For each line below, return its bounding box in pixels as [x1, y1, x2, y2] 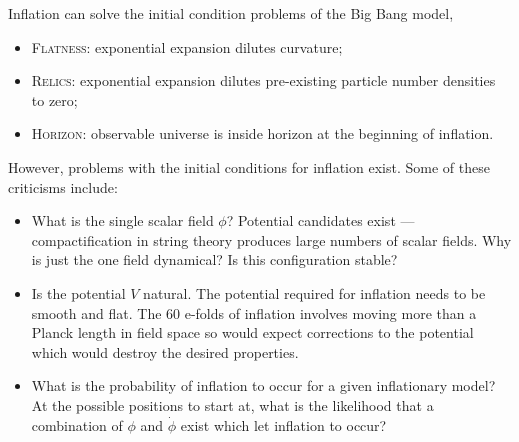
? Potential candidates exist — [226, 210, 415, 231]
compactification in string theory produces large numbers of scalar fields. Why [31, 229, 512, 250]
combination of [31, 414, 123, 435]
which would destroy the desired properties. [31, 341, 299, 362]
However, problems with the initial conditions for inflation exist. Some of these [8, 156, 490, 177]
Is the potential [31, 282, 126, 303]
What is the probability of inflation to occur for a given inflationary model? [31, 375, 496, 396]
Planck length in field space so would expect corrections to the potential [31, 322, 474, 343]
